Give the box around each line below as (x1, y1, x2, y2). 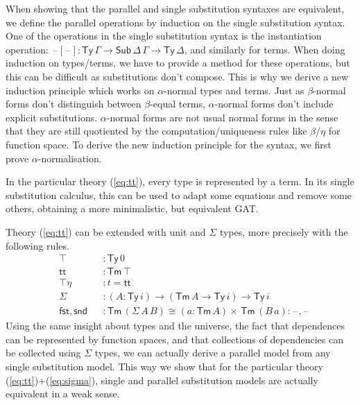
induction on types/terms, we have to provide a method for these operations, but (6, 55, 350, 70)
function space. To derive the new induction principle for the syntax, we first (6, 137, 332, 151)
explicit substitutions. (6, 110, 98, 124)
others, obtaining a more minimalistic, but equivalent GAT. (6, 201, 259, 216)
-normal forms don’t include (214, 96, 334, 111)
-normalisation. (37, 150, 102, 165)
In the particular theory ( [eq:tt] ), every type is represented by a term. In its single (6, 174, 354, 189)
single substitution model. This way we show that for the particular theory (6, 359, 323, 374)
